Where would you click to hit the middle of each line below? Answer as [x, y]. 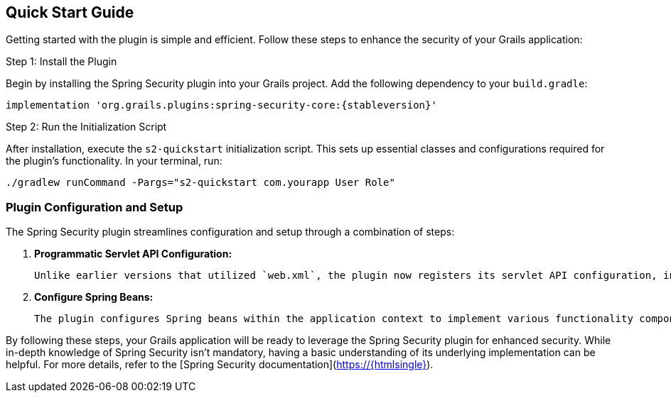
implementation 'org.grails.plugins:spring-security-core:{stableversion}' [221, 105]
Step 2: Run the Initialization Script [86, 127]
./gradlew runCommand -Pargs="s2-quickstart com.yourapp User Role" [200, 183]
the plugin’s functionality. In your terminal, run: [114, 161]
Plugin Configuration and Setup [95, 207]
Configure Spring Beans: [94, 297]
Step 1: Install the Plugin [61, 62]
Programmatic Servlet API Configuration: [133, 254]
